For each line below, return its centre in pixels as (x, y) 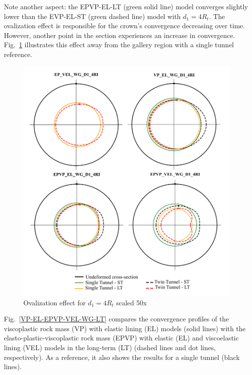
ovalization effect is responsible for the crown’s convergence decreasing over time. (125, 26)
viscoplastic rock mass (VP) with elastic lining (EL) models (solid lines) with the (125, 328)
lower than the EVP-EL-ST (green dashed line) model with (92, 16)
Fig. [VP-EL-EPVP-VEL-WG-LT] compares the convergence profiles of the (117, 319)
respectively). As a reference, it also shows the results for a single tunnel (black (122, 357)
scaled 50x (131, 302)
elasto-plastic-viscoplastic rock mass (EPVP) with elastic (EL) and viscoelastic (121, 338)
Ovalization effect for (54, 302)
